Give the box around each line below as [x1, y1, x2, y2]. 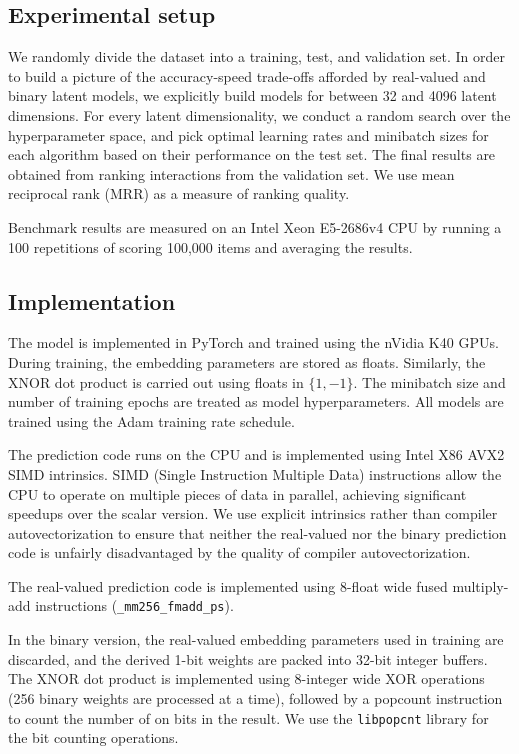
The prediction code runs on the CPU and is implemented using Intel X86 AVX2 [8, 444, 505, 465]
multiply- [452, 575, 509, 596]
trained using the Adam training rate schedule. [8, 410, 295, 431]
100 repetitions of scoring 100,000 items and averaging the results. [8, 236, 413, 257]
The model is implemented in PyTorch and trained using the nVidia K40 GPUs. [8, 332, 499, 353]
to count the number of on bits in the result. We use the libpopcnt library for [8, 707, 489, 728]
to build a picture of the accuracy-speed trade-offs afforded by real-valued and [8, 65, 486, 86]
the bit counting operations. [8, 727, 179, 748]
